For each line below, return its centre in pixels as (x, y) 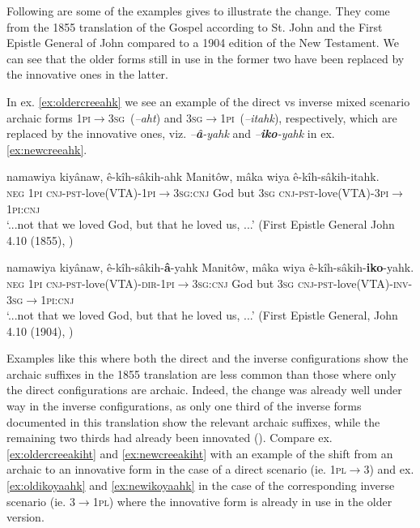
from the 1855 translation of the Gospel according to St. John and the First (195, 26)
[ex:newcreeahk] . (47, 149)
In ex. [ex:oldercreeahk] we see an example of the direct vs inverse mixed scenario (208, 101)
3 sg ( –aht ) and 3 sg (155, 117)
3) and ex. (389, 469)
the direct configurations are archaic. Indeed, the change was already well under (204, 390)
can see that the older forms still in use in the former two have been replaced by (206, 58)
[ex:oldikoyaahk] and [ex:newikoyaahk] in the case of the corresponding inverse (201, 485)
